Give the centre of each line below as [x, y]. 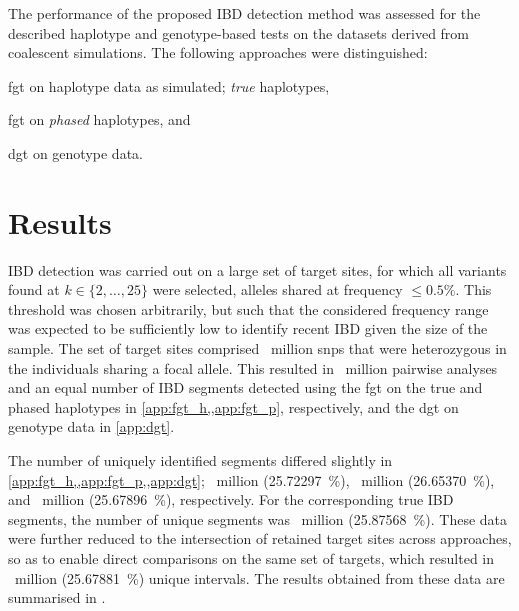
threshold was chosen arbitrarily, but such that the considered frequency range [248, 308]
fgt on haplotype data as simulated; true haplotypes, [169, 85]
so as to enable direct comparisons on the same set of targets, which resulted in [251, 558]
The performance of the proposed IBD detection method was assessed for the [244, 13]
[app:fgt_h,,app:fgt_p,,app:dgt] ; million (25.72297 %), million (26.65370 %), [251, 479]
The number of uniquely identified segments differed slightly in [200, 460]
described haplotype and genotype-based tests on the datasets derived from [239, 32]
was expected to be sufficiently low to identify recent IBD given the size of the [248, 328]
